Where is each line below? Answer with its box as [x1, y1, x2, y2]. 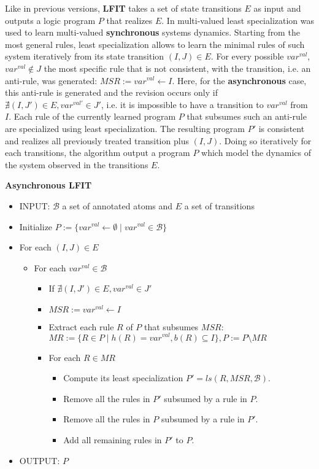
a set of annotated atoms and [62, 199, 173, 212]
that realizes [106, 14, 153, 26]
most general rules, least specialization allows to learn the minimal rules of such [5, 37, 305, 50]
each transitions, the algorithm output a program [5, 146, 190, 159]
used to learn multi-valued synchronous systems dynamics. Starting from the [5, 26, 300, 39]
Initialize [19, 220, 53, 233]
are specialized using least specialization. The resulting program [5, 122, 245, 134]
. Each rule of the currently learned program [9, 110, 176, 123]
